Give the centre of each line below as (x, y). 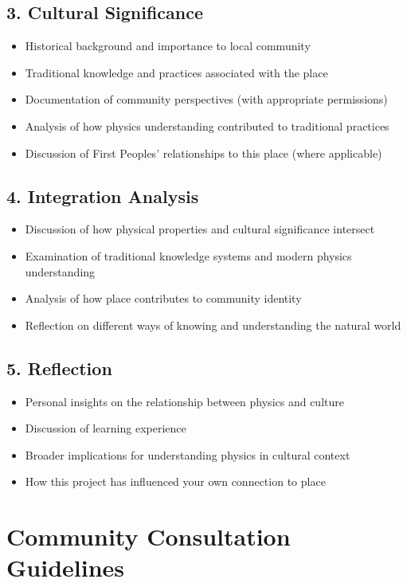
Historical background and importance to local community (168, 46)
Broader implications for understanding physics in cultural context (188, 454)
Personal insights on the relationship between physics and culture (184, 401)
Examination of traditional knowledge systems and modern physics (188, 255)
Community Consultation (149, 536)
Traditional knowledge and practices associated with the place (176, 72)
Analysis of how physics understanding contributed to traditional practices (207, 125)
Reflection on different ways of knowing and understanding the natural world (213, 325)
